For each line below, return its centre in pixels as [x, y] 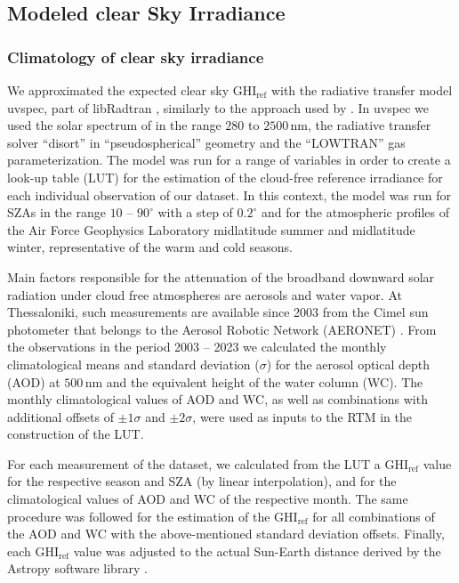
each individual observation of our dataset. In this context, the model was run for [229, 194]
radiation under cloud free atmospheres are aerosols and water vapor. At [205, 294]
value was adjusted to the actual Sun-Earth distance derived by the [257, 551]
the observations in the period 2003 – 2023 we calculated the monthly [197, 347]
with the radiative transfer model [362, 90]
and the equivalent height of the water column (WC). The [265, 381]
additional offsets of [60, 416]
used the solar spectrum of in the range [114, 125]
